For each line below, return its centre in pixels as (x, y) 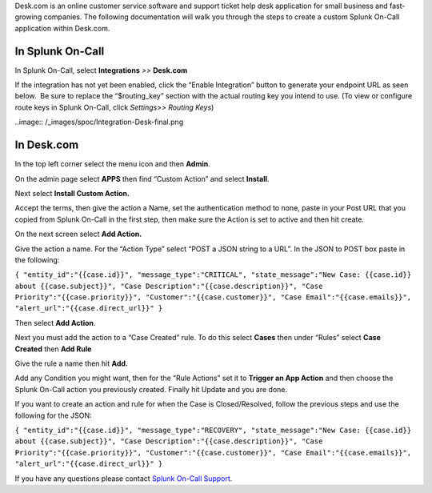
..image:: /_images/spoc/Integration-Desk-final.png (99, 122)
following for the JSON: (53, 415)
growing (28, 17)
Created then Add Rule (53, 349)
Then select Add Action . (55, 323)
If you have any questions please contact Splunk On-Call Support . (124, 478)
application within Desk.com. (62, 28)
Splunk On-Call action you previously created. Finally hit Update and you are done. (151, 389)
